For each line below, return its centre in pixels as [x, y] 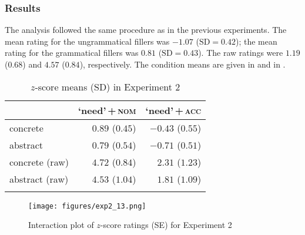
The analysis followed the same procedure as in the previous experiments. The [146, 30]
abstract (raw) [39, 179]
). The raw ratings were [241, 53]
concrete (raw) [39, 162]
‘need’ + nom [107, 110]
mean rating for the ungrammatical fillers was [87, 41]
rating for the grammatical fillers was [72, 53]
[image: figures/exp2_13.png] [87, 206]
